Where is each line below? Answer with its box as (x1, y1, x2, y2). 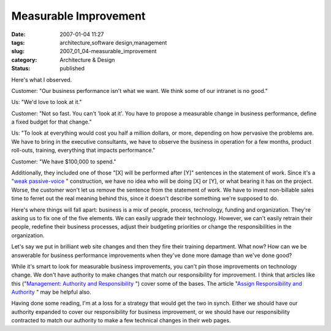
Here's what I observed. (11, 76, 72, 83)
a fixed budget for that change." (11, 118, 92, 125)
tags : (11, 39, 25, 46)
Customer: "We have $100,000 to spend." (11, 158, 116, 165)
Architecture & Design (59, 56, 115, 64)
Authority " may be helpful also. (11, 288, 91, 296)
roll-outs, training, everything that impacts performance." (11, 147, 156, 154)
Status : (11, 65, 31, 72)
